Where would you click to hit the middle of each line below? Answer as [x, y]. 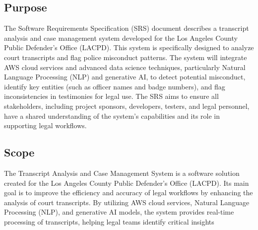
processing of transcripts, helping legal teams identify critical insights [109, 221]
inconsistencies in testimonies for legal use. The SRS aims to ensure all [111, 96]
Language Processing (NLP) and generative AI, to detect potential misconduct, [125, 77]
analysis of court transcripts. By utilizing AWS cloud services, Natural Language [127, 202]
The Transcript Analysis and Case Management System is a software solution [122, 173]
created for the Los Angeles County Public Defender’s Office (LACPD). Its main [127, 183]
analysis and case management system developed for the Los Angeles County [121, 38]
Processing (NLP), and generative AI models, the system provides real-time [119, 212]
